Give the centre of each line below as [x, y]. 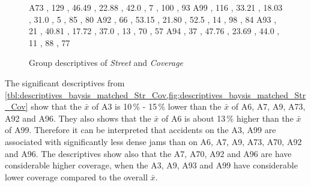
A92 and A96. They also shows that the [78, 118]
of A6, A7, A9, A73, [268, 106]
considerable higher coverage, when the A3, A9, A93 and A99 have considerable [151, 165]
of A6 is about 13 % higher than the [228, 118]
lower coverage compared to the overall [77, 177]
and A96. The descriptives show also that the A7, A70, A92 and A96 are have [148, 153]
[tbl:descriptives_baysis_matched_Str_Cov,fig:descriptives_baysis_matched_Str [155, 94]
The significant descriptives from [65, 82]
